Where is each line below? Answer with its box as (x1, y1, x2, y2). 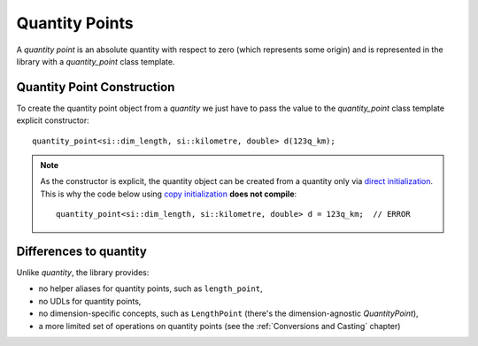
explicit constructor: (16, 115, 90, 126)
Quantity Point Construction (16, 80, 175, 95)
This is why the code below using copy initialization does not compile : (40, 188, 297, 199)
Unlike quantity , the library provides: (16, 267, 150, 278)
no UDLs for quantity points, (38, 296, 142, 306)
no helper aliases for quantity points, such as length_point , (38, 283, 263, 294)
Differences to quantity (16, 244, 148, 258)
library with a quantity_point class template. (16, 56, 175, 66)
